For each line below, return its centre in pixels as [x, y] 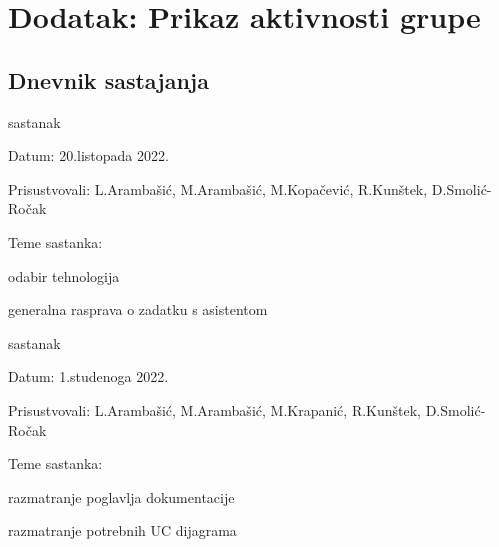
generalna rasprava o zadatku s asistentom [138, 309]
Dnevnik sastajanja [108, 79]
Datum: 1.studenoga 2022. [88, 376]
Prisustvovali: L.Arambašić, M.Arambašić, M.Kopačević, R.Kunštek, [218, 188]
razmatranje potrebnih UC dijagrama [122, 530]
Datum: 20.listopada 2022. [88, 155]
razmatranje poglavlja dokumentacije [121, 496]
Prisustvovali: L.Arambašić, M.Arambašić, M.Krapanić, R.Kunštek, [214, 409]
